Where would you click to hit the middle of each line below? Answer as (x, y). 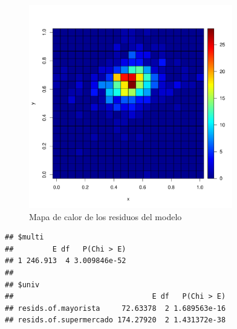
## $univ (22, 285)
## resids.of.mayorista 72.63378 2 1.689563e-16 (115, 308)
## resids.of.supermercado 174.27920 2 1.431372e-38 (115, 320)
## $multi (24, 237)
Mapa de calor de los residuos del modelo (106, 216)
